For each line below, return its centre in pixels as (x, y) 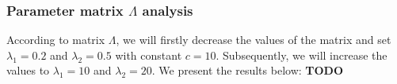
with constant (149, 55)
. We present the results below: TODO (248, 70)
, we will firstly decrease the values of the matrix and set (254, 40)
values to (28, 70)
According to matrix (56, 40)
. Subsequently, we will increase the (302, 55)
